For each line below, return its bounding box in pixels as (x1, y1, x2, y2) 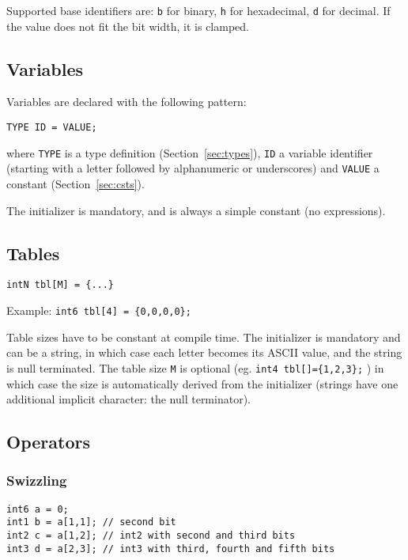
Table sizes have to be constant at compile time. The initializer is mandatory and (6, 328, 401, 345)
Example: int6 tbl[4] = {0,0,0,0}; (6, 302, 191, 319)
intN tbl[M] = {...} (6, 279, 115, 291)
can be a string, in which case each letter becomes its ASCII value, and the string (6, 344, 402, 361)
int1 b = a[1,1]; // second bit (6, 516, 176, 528)
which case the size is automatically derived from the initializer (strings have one (6, 375, 399, 392)
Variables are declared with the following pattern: (6, 93, 247, 110)
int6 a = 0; (6, 503, 69, 515)
